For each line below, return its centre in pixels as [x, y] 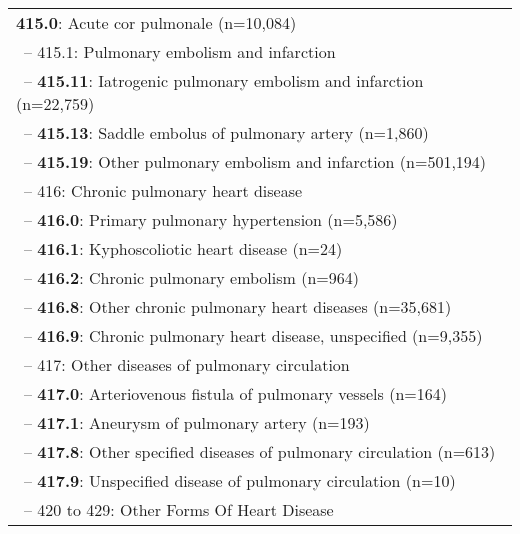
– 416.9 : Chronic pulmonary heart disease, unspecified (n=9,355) [253, 335]
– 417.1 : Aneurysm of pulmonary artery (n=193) [197, 422]
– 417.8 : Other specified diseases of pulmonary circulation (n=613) [260, 451]
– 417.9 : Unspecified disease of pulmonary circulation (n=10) [240, 480]
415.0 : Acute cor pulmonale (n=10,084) [156, 22]
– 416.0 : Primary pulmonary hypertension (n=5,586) [211, 219]
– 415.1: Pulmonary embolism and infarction [180, 51]
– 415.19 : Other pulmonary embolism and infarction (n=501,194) [255, 161]
